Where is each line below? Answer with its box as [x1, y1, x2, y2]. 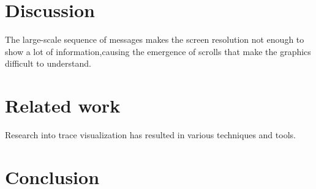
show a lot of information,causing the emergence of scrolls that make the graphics [5, 45, 311, 57]
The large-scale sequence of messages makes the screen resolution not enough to [5, 33, 304, 46]
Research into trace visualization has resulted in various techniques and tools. [5, 128, 296, 141]
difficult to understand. [5, 57, 91, 70]
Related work [5, 93, 121, 118]
